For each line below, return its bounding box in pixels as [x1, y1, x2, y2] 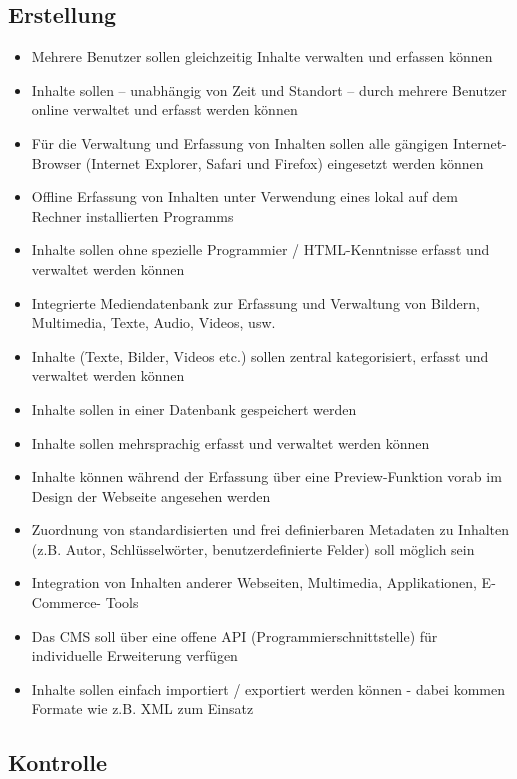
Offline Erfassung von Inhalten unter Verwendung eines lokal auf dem [31, 186, 458, 207]
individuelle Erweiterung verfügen [31, 645, 238, 666]
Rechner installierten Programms [31, 205, 234, 226]
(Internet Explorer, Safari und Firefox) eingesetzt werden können [85, 152, 484, 173]
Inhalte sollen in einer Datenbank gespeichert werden [31, 398, 357, 419]
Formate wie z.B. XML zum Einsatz [31, 698, 254, 719]
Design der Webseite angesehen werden [31, 485, 271, 506]
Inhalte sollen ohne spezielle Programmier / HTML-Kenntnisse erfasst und [31, 239, 490, 260]
